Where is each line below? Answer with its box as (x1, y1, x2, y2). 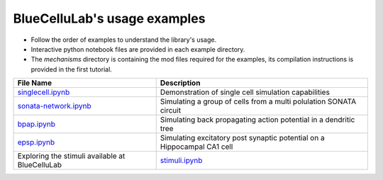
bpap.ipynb (17, 119, 56, 129)
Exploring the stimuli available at (17, 151, 126, 161)
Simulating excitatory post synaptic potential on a (160, 133, 326, 143)
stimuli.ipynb (160, 156, 203, 166)
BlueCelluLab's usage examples (13, 11, 206, 26)
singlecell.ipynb (17, 87, 70, 97)
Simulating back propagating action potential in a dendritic (160, 115, 355, 125)
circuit (160, 106, 181, 116)
